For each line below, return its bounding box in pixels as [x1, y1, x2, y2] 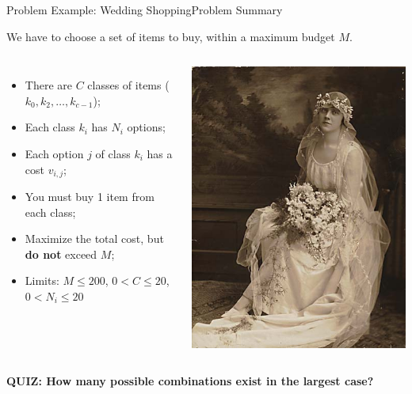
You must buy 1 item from [25, 188, 154, 205]
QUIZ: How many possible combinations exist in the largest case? [6, 373, 374, 389]
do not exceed [25, 245, 97, 262]
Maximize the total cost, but [25, 230, 164, 247]
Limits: [25, 272, 59, 289]
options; [127, 119, 166, 135]
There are [25, 77, 72, 93]
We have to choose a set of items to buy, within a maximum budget [6, 28, 335, 44]
